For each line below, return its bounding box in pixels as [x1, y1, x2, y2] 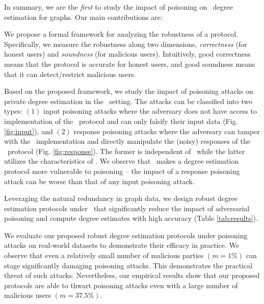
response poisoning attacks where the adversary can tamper [73, 125, 260, 136]
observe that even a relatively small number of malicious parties [4, 250, 204, 261]
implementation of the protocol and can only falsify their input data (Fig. [4, 115, 238, 126]
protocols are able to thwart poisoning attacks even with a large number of [4, 280, 238, 290]
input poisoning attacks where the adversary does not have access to [43, 106, 257, 116]
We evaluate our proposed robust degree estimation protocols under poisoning [4, 230, 248, 240]
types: [4, 106, 23, 116]
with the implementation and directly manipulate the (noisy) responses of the [4, 136, 251, 146]
